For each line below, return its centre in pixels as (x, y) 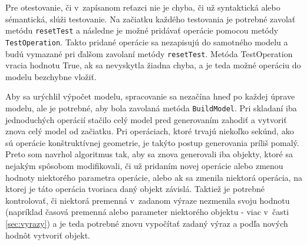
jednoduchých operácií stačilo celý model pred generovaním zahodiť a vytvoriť (146, 119)
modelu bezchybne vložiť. (51, 76)
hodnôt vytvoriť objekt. (48, 235)
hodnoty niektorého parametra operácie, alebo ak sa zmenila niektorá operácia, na (154, 177)
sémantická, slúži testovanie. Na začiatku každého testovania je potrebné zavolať (151, 19)
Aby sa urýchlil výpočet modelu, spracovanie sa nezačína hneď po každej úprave (150, 96)
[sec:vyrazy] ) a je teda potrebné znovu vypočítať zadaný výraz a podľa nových (147, 223)
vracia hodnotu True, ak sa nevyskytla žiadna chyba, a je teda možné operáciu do (153, 65)
